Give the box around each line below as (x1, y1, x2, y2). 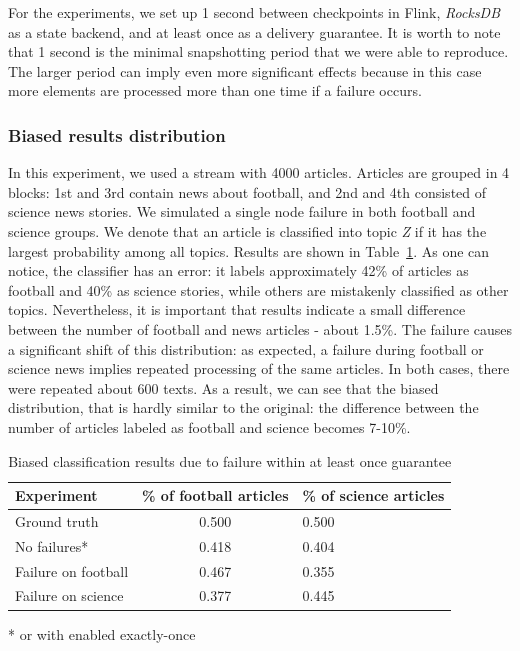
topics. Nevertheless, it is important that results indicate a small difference (8, 299, 466, 320)
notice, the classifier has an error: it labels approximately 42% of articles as (8, 260, 469, 281)
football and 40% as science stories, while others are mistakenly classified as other (8, 279, 509, 300)
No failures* (15, 535, 89, 556)
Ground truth (15, 510, 99, 531)
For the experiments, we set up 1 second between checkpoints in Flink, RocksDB (8, 2, 501, 22)
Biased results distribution (8, 122, 226, 147)
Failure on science (15, 585, 124, 606)
